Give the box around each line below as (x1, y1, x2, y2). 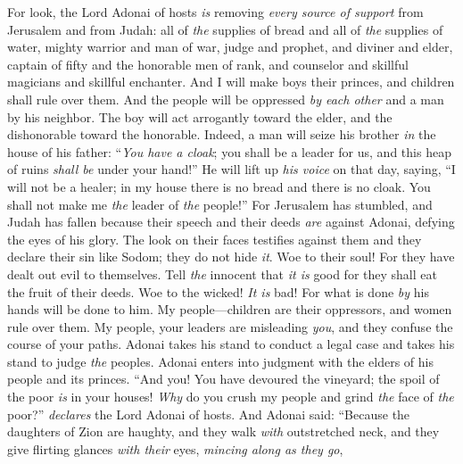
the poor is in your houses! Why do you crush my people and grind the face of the (7, 387, 454, 406)
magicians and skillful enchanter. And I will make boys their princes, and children (7, 72, 455, 91)
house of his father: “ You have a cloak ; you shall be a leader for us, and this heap (7, 142, 451, 161)
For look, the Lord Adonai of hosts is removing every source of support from (7, 3, 424, 21)
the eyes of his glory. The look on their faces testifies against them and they (7, 229, 422, 248)
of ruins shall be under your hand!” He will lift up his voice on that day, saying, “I (7, 160, 456, 178)
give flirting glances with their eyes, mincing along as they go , (7, 439, 343, 458)
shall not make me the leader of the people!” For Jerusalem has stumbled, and (7, 195, 433, 213)
